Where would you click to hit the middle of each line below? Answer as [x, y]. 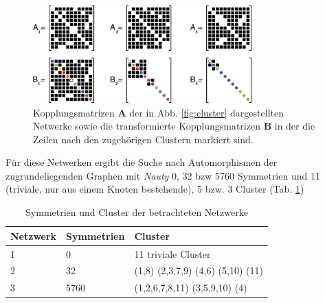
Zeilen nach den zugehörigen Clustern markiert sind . [143, 139]
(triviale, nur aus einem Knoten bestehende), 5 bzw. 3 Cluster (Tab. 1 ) [155, 189]
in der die [295, 126]
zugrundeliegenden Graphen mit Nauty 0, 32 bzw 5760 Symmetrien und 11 [163, 175]
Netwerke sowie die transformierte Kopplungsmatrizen [147, 126]
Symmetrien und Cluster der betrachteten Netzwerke [137, 212]
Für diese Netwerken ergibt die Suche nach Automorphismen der [142, 162]
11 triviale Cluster [172, 253]
